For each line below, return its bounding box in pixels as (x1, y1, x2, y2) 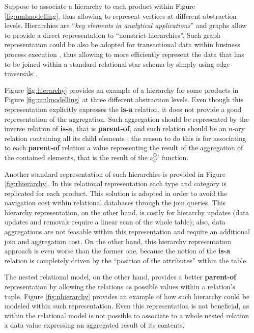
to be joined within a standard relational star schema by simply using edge (4, 58, 230, 69)
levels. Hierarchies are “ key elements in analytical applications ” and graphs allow (4, 20, 247, 30)
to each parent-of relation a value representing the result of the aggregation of (4, 142, 243, 153)
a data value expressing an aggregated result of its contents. (4, 320, 185, 330)
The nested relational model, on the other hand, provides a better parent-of (4, 272, 236, 282)
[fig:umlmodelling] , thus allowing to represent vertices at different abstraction (4, 10, 237, 21)
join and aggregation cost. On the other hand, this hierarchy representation (4, 236, 231, 246)
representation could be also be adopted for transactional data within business (4, 39, 240, 50)
